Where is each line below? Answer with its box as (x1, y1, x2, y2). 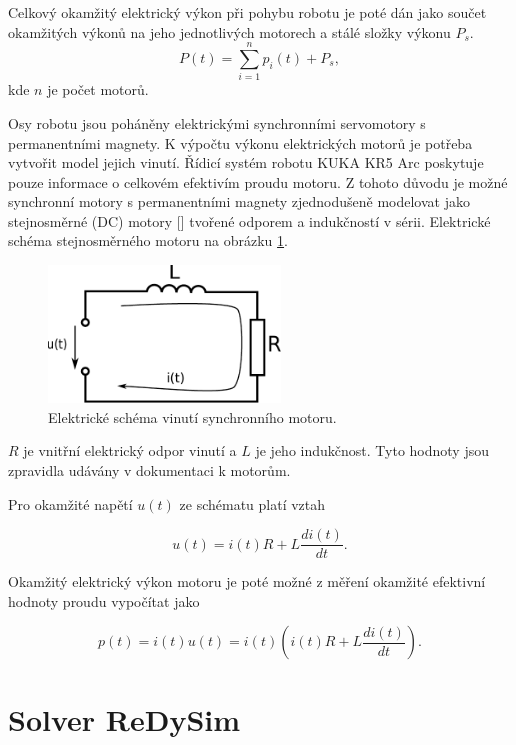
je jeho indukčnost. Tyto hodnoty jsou (255, 440, 489, 461)
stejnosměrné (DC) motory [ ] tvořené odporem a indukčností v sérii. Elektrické (8, 210, 491, 231)
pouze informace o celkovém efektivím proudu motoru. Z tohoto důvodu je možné (8, 171, 508, 192)
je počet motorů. (47, 79, 149, 100)
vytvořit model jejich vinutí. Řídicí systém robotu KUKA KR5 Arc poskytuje (8, 152, 484, 173)
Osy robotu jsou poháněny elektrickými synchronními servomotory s (8, 112, 426, 133)
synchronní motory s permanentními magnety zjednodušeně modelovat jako (8, 191, 470, 212)
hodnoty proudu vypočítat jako (8, 590, 200, 611)
